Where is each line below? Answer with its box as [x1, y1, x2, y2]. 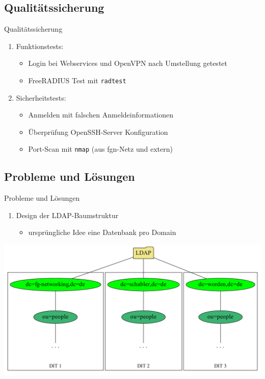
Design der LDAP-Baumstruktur [16, 209, 119, 220]
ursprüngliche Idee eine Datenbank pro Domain [28, 227, 176, 238]
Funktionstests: [16, 40, 64, 51]
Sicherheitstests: [16, 92, 66, 103]
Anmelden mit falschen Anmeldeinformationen [28, 109, 174, 120]
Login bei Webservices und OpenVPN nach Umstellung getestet [28, 58, 227, 68]
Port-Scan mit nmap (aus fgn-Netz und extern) [28, 144, 173, 154]
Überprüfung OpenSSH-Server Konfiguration [28, 126, 168, 137]
